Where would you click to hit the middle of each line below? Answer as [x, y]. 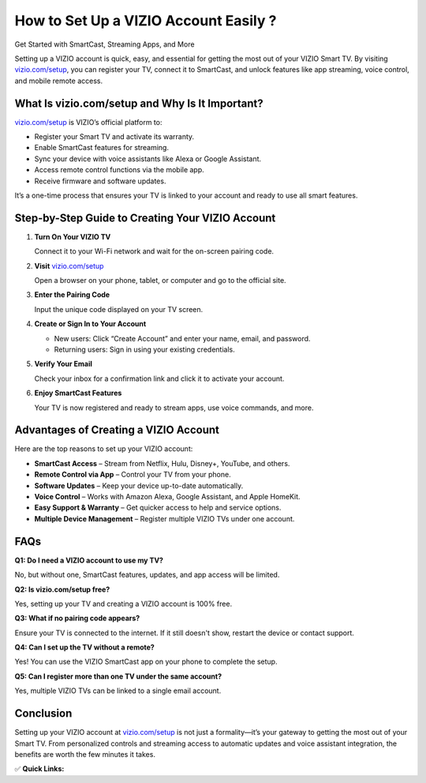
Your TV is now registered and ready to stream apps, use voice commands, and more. [174, 408]
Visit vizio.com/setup [69, 265]
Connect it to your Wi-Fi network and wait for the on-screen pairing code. [154, 251]
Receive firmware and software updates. [100, 181]
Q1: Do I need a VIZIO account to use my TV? [89, 560]
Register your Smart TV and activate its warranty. [114, 137]
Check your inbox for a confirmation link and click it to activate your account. [159, 378]
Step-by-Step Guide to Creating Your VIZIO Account [145, 218]
